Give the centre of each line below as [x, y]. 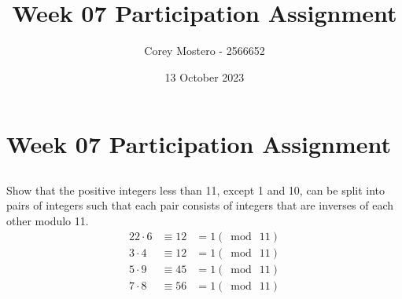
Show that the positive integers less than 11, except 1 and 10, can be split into [196, 190]
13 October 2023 [205, 77]
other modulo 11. [48, 221]
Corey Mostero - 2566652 [205, 51]
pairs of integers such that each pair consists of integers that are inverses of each [200, 205]
